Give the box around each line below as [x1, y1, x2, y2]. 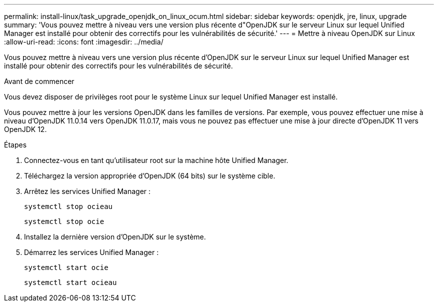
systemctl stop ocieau [24, 202, 113, 210]
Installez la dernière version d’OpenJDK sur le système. [24, 232, 206, 241]
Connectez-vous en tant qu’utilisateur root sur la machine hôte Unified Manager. [24, 156, 288, 164]
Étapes [4, 140, 27, 149]
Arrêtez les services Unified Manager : [24, 187, 151, 195]
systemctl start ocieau [24, 278, 117, 286]
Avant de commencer [4, 77, 74, 85]
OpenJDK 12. [4, 125, 47, 133]
